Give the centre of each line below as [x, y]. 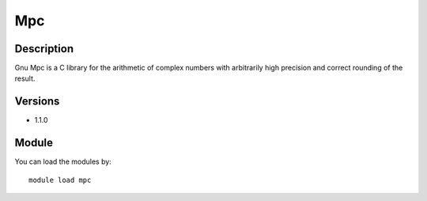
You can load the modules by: [63, 161]
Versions [37, 102]
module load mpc [60, 180]
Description [44, 49]
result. [25, 78]
